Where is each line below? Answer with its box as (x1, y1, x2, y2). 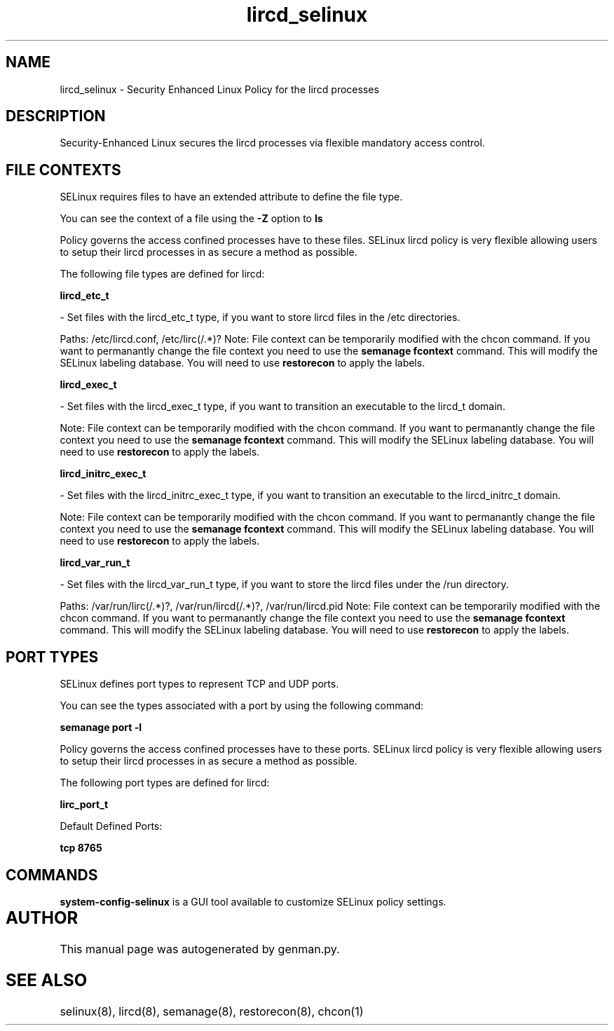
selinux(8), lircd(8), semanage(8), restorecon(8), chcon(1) (60, 1004, 364, 1018)
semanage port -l (60, 721, 142, 734)
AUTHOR (6, 907, 79, 928)
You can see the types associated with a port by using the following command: (60, 699, 424, 712)
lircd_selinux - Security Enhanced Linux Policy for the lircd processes (60, 83, 379, 95)
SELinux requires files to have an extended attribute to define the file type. (60, 191, 403, 203)
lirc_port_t (60, 798, 109, 811)
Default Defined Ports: (60, 820, 163, 833)
